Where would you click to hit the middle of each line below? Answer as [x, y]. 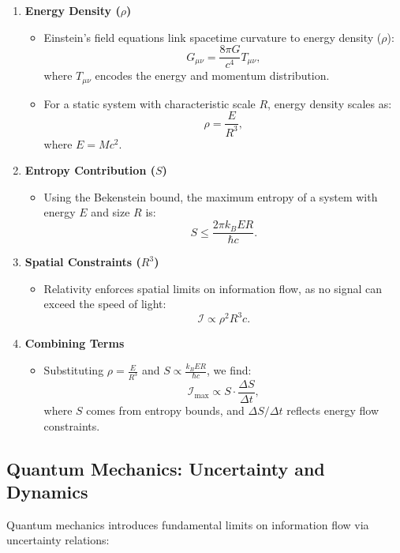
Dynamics [47, 491]
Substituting [74, 370]
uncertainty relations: [58, 540]
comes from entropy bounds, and [165, 410]
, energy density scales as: [330, 103]
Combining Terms [75, 343]
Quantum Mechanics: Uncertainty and [166, 468]
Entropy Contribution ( [90, 170]
